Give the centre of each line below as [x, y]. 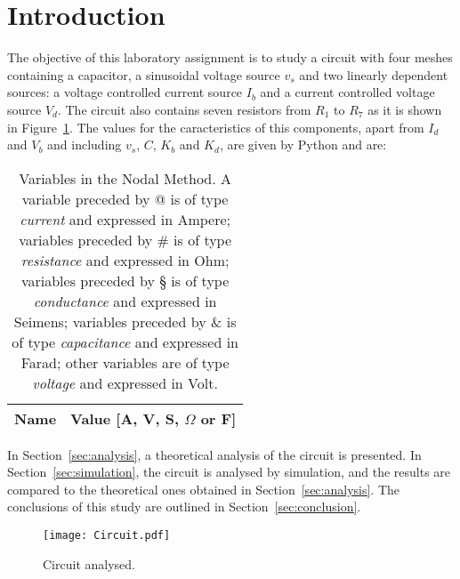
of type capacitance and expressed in [125, 342]
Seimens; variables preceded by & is [125, 321]
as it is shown [405, 109]
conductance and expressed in [125, 301]
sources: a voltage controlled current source [125, 92]
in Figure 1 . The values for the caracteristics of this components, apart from [216, 127]
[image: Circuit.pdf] [107, 536]
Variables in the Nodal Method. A [125, 178]
